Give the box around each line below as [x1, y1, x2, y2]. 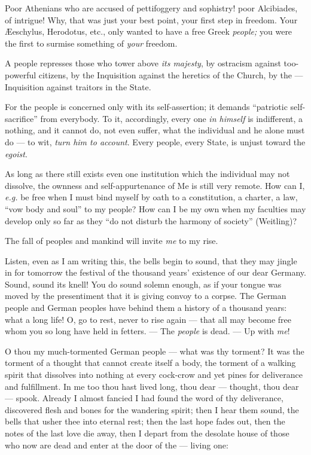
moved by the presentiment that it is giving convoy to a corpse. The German [5, 289, 286, 302]
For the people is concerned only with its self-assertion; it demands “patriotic [5, 100, 288, 113]
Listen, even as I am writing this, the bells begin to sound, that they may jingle [5, 254, 297, 267]
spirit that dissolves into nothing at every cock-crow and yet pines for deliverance [5, 368, 303, 381]
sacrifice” [5, 112, 38, 124]
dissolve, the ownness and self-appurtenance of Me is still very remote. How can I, [5, 179, 305, 191]
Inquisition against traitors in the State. [5, 80, 151, 93]
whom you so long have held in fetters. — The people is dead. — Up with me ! [5, 325, 290, 337]
